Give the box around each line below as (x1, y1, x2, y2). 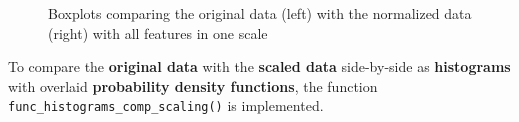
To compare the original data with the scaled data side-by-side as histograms (8, 56, 511, 77)
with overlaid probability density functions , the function (8, 75, 378, 96)
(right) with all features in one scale (48, 22, 268, 43)
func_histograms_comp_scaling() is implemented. (8, 95, 324, 116)
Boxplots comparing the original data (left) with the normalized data (48, 3, 472, 23)
